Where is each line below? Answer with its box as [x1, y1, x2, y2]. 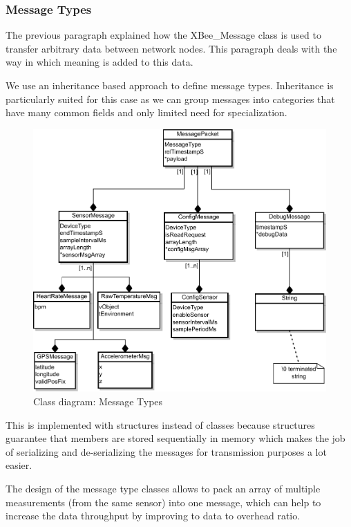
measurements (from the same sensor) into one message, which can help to [6, 494, 321, 509]
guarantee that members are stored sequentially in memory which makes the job [6, 431, 345, 445]
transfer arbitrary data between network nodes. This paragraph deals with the [6, 41, 337, 55]
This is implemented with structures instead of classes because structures [6, 417, 315, 432]
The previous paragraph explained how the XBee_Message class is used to [6, 28, 321, 42]
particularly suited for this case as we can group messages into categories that [6, 91, 335, 106]
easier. [6, 458, 32, 472]
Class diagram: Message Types [33, 394, 163, 409]
